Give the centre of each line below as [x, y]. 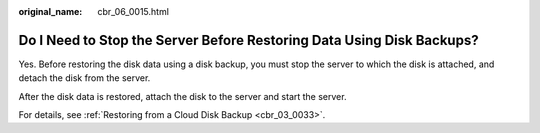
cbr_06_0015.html [133, 11]
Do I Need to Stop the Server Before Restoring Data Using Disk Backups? [248, 40]
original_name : [50, 11]
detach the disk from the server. [84, 78]
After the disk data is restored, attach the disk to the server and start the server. [182, 96]
